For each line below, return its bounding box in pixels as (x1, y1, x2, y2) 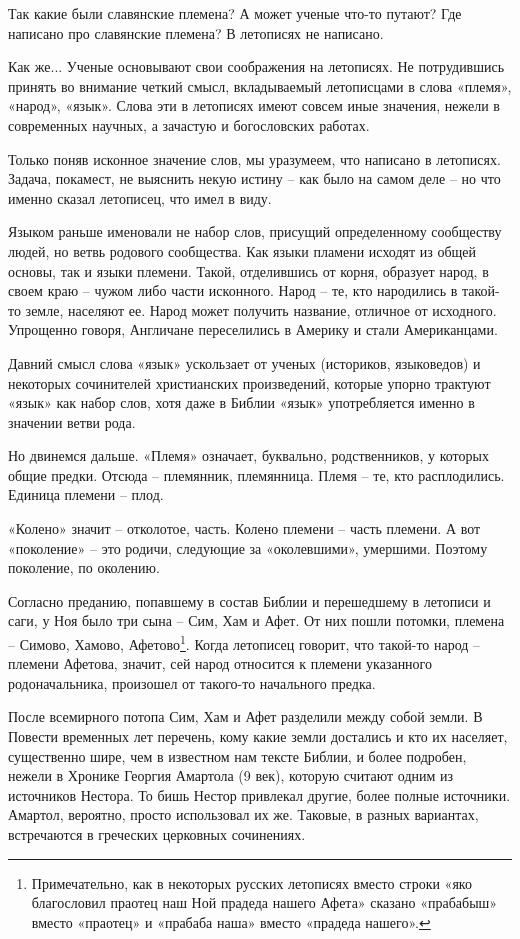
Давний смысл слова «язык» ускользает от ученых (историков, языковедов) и (8, 352, 481, 373)
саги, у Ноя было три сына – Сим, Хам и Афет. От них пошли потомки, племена (8, 610, 505, 631)
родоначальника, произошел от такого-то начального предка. (8, 672, 376, 693)
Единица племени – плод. (8, 484, 164, 505)
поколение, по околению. (8, 557, 160, 578)
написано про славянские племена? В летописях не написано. (8, 22, 384, 43)
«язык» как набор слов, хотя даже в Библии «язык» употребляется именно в (8, 392, 475, 413)
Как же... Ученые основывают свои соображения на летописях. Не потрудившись (8, 56, 505, 77)
